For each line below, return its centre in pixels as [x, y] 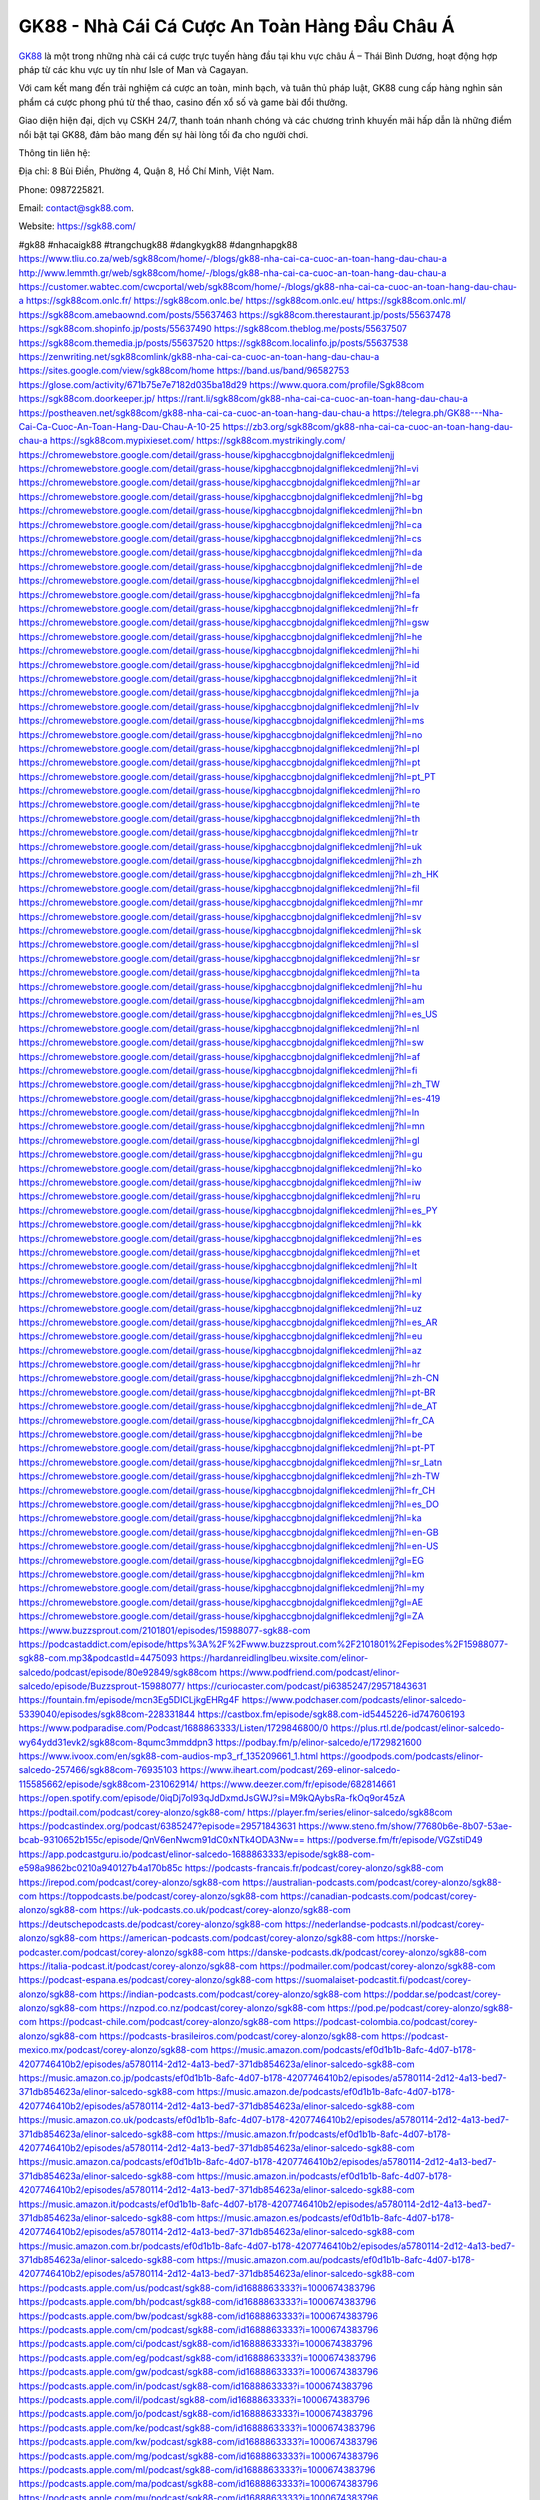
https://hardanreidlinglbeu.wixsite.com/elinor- [274, 1658]
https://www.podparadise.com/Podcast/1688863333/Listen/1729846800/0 [173, 1728]
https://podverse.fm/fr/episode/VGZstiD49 [395, 1840]
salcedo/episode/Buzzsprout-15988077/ [101, 1686]
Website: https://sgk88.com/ [77, 226]
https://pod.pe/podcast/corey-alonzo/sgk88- [420, 2008]
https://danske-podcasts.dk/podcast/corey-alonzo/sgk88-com [357, 1952]
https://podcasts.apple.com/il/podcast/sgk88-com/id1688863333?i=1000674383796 [194, 2399]
